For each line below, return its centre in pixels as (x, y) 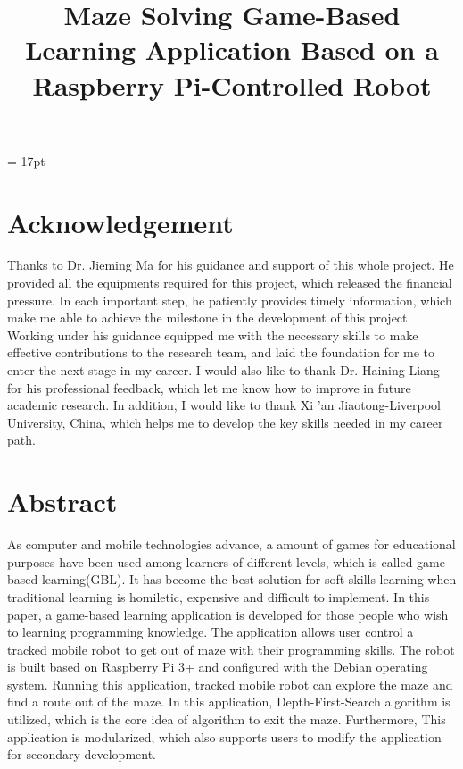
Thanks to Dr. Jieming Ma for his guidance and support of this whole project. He (231, 265)
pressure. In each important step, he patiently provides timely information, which (230, 300)
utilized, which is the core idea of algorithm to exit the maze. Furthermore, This (227, 719)
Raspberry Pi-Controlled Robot (232, 84)
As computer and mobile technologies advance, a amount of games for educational (231, 544)
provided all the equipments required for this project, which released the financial (230, 283)
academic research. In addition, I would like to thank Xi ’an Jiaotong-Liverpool (224, 405)
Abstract (62, 502)
